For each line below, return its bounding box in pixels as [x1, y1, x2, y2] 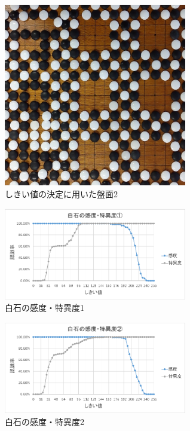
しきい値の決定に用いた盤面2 [5, 187, 118, 200]
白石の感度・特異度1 [5, 301, 84, 314]
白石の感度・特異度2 [5, 415, 84, 427]
